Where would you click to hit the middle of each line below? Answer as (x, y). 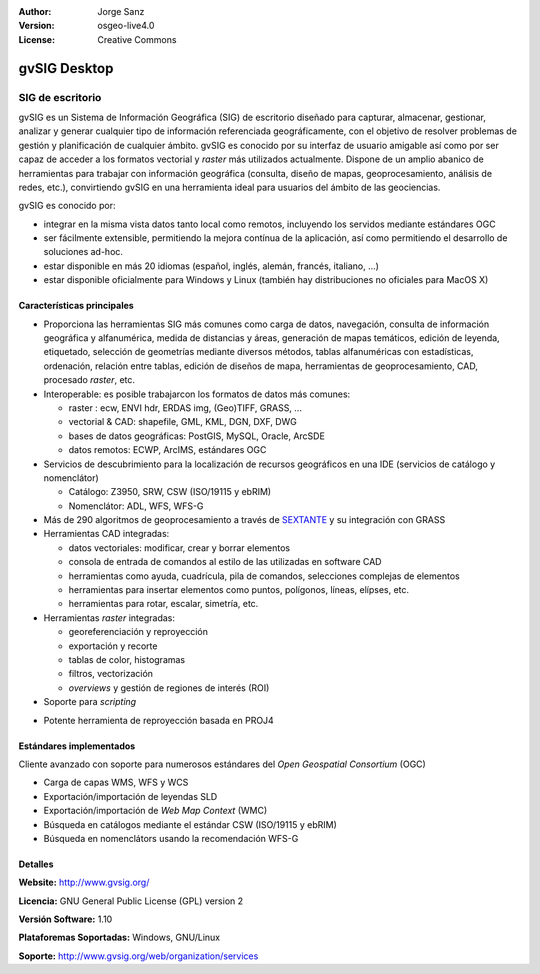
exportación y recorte (113, 646)
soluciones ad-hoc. (83, 252)
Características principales (76, 306)
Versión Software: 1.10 (65, 919)
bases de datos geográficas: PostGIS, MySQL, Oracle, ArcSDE (196, 436)
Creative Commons (137, 39)
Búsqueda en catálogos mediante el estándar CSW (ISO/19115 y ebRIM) (190, 824)
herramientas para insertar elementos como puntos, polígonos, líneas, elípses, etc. (239, 590)
